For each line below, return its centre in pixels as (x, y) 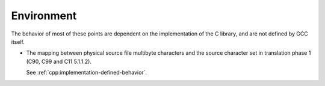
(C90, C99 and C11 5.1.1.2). (59, 61)
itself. (18, 41)
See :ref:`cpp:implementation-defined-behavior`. (87, 73)
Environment (44, 16)
